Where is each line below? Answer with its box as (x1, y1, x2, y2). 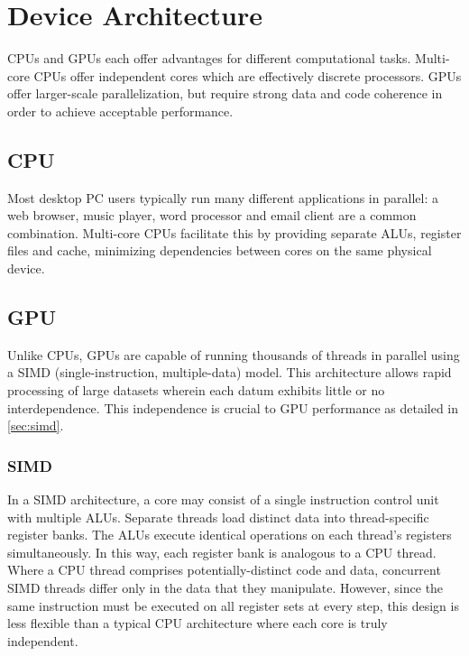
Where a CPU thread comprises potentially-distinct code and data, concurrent (7, 560, 441, 579)
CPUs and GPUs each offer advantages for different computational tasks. (7, 49, 411, 68)
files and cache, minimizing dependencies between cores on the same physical (7, 241, 432, 260)
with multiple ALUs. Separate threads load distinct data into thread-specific (7, 507, 429, 526)
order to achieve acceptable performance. (7, 101, 234, 120)
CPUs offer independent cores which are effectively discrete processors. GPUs (33, 66, 462, 85)
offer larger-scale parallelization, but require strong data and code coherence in (7, 84, 443, 103)
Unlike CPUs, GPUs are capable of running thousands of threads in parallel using (7, 345, 460, 364)
